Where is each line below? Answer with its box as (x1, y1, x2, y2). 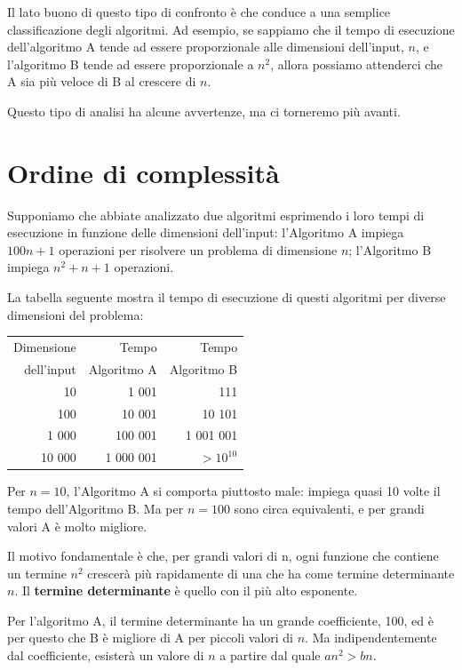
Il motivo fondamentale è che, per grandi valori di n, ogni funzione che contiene (7, 546, 439, 565)
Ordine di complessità (7, 154, 280, 190)
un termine (7, 563, 67, 582)
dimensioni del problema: (7, 305, 144, 323)
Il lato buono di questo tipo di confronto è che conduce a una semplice (7, 3, 391, 20)
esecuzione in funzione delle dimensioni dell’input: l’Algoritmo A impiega (7, 223, 404, 242)
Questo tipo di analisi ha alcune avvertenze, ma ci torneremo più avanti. (7, 101, 401, 120)
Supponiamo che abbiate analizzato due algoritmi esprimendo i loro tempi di (7, 205, 425, 224)
